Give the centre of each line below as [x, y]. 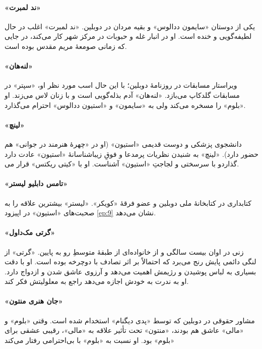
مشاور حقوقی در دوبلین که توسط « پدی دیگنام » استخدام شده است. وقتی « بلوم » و [130, 320]
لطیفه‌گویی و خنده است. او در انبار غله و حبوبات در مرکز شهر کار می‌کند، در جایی [128, 36]
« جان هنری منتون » [34, 301]
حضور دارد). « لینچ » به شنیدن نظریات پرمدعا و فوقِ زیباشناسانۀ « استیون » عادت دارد [132, 154]
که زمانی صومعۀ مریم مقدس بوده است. [66, 46]
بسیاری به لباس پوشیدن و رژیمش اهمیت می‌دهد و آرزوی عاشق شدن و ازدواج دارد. [130, 271]
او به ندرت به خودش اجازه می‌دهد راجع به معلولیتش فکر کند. [97, 281]
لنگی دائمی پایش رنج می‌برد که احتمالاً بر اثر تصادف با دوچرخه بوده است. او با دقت [130, 261]
